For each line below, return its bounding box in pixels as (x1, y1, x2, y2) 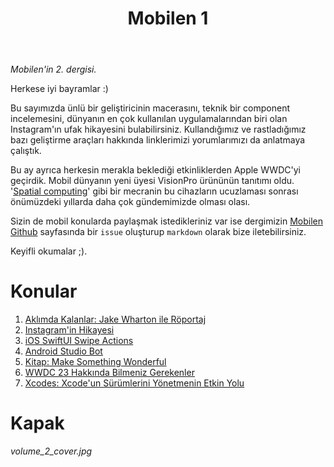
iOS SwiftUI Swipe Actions (24, 335, 134, 347)
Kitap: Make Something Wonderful (24, 356, 167, 368)
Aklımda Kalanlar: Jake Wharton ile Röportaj (24, 313, 207, 326)
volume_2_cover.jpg (10, 445, 93, 457)
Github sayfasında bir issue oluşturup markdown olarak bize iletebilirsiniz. (10, 226, 307, 238)
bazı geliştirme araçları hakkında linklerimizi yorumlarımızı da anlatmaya (10, 134, 306, 146)
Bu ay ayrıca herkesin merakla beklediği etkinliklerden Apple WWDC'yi (10, 164, 301, 176)
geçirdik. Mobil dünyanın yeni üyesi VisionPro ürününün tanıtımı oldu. (10, 175, 295, 187)
